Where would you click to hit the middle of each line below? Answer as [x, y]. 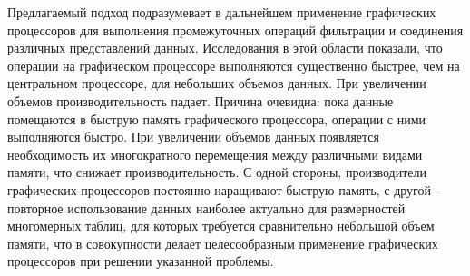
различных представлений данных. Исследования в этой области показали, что [225, 48]
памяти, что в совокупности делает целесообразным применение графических [223, 243]
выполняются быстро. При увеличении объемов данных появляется [194, 137]
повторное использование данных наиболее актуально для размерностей [206, 207]
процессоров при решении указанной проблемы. [141, 261]
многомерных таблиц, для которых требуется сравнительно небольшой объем [221, 226]
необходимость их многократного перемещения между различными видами [215, 154]
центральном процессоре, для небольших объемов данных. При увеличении [217, 83]
